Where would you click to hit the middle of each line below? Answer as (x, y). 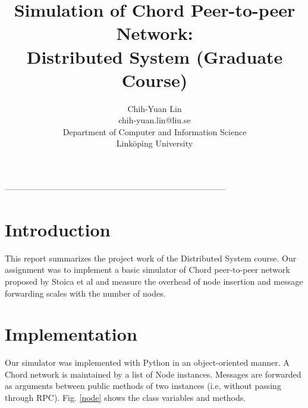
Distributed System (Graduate (155, 56)
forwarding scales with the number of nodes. (85, 293)
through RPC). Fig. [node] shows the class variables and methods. (125, 398)
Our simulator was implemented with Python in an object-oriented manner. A (147, 362)
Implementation (71, 334)
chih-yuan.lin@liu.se (155, 120)
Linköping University (155, 143)
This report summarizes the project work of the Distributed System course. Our (151, 258)
